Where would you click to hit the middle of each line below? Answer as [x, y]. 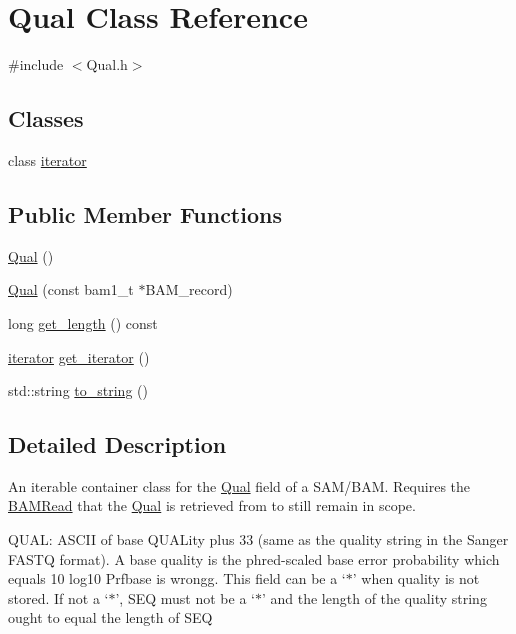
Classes [46, 118]
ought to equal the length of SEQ [110, 617]
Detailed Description [117, 444]
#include [36, 64]
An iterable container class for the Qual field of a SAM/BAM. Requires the [239, 485]
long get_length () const [83, 322]
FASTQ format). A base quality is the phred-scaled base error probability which [254, 558]
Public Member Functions [145, 213]
